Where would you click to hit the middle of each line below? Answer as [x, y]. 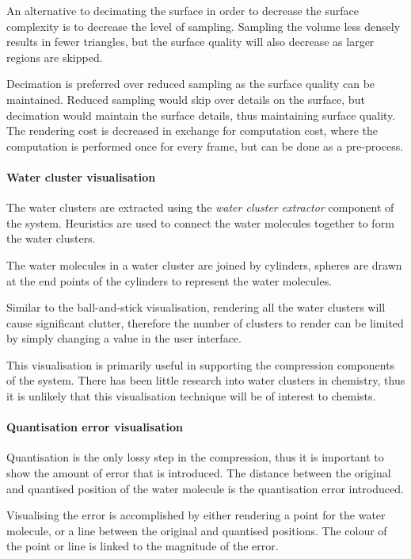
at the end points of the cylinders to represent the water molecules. [169, 280]
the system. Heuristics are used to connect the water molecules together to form [200, 222]
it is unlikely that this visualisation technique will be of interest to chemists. [191, 396]
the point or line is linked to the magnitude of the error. [143, 546]
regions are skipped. [55, 57]
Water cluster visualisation [81, 176]
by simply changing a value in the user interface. [124, 338]
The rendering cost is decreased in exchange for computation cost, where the [192, 130]
